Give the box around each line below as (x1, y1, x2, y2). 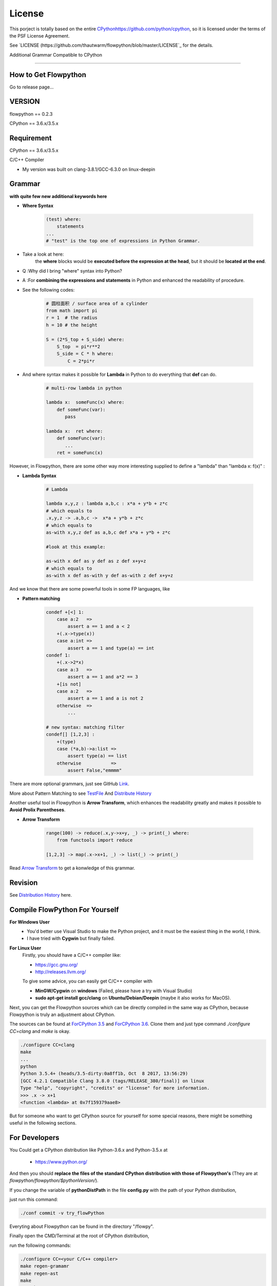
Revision (9, 878, 38, 887)
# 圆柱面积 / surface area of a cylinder (46, 300, 148, 306)
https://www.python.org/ (35, 1158, 87, 1165)
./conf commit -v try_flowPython (20, 1210, 105, 1216)
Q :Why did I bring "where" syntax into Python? (22, 267, 123, 274)
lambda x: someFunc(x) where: (46, 399, 125, 405)
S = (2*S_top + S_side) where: (46, 336, 125, 342)
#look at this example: (46, 544, 106, 550)
